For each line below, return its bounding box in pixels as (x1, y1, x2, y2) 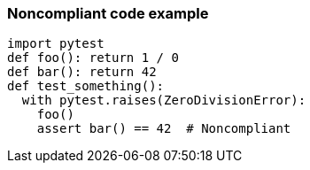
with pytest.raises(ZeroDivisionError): (21, 93, 306, 108)
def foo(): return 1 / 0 (7, 50, 179, 66)
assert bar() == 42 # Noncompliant (36, 121, 291, 136)
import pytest (7, 36, 105, 51)
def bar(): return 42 (7, 65, 157, 80)
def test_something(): (7, 79, 165, 94)
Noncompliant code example (7, 4, 209, 22)
